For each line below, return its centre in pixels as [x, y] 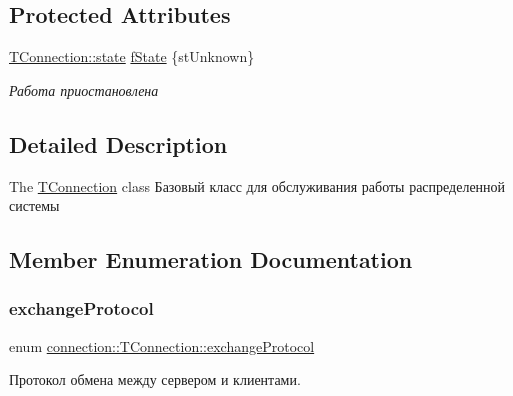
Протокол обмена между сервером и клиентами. [155, 379]
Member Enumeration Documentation [211, 259]
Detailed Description [118, 143]
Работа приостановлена [84, 89]
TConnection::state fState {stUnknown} [132, 56]
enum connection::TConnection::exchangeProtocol [162, 345]
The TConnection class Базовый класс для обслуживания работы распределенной [257, 185]
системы [34, 205]
